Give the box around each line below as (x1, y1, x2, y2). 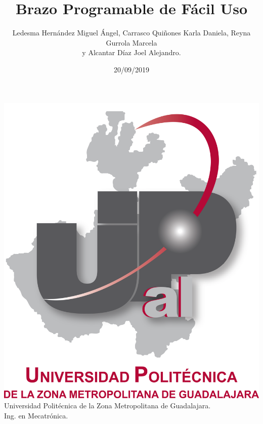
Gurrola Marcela (106, 37, 157, 48)
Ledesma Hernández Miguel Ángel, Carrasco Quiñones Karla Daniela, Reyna (12, 27, 251, 38)
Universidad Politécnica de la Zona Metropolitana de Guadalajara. (4, 400, 211, 410)
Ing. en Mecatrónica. (4, 410, 68, 420)
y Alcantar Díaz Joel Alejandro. (82, 47, 181, 58)
